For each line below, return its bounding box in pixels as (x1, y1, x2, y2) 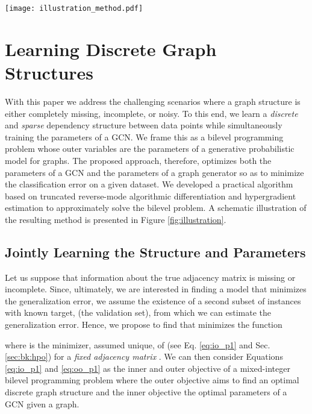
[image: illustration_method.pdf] (5, 4, 143, 13)
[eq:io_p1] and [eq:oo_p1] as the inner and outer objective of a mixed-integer (5, 362, 290, 374)
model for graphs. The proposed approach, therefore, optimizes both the (5, 154, 272, 166)
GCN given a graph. (5, 397, 80, 410)
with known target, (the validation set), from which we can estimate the (5, 306, 271, 319)
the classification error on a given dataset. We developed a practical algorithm (5, 178, 293, 190)
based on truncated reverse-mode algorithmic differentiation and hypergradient (5, 189, 296, 202)
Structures (5, 60, 94, 85)
